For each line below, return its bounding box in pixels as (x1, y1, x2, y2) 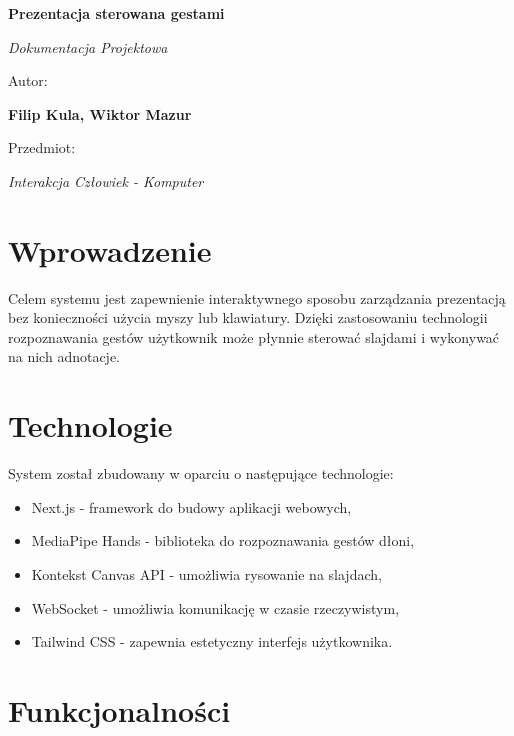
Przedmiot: (8, 137, 76, 158)
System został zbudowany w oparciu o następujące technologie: (8, 463, 394, 484)
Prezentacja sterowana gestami (8, 3, 225, 23)
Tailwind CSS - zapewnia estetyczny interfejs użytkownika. (31, 631, 393, 652)
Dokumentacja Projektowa (8, 36, 168, 57)
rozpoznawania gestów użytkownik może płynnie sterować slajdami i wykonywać (8, 326, 500, 347)
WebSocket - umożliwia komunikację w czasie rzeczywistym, (31, 597, 400, 618)
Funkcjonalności (8, 689, 231, 730)
